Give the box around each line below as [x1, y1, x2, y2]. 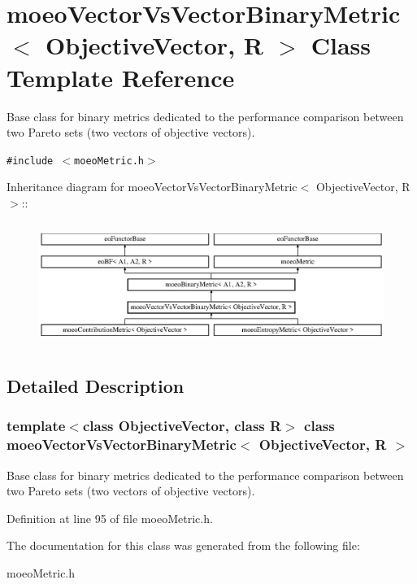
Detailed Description [7, 373, 185, 398]
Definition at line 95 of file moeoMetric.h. [7, 509, 213, 526]
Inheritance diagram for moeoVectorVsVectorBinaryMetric [7, 178, 298, 195]
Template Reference [7, 60, 235, 94]
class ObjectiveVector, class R [82, 416, 282, 436]
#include [7, 155, 54, 167]
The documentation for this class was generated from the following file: [7, 537, 360, 554]
